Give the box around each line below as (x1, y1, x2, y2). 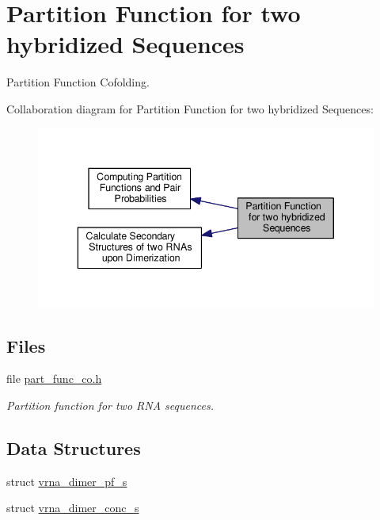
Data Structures (6, 435, 141, 460)
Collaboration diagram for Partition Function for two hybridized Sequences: (6, 100, 374, 117)
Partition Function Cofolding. (6, 74, 150, 90)
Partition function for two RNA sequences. (6, 396, 214, 413)
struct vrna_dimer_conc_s (6, 499, 139, 516)
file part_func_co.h (6, 370, 102, 387)
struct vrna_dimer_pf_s (6, 472, 127, 489)
